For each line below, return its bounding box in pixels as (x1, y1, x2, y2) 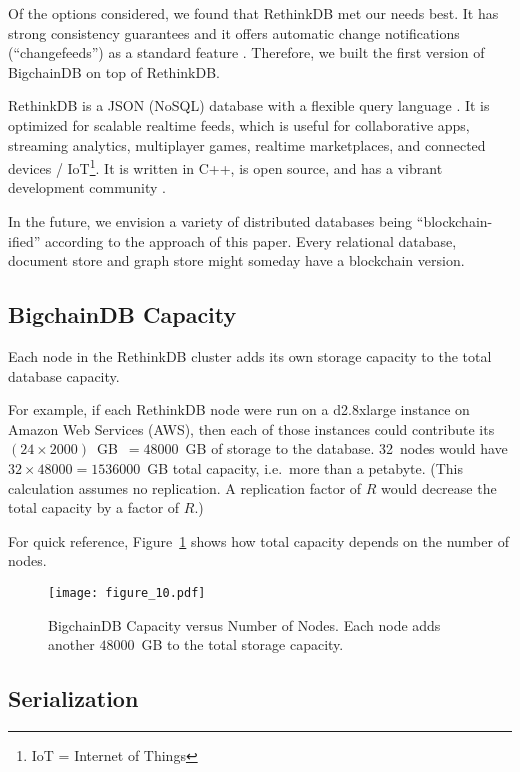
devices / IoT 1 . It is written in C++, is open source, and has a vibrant (8, 155, 443, 178)
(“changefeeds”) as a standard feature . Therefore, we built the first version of (8, 42, 485, 63)
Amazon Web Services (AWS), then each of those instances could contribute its (8, 418, 495, 439)
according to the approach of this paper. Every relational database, (44, 230, 457, 251)
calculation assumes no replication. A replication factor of (8, 477, 362, 498)
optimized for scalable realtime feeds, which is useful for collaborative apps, (8, 114, 470, 135)
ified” (8, 230, 41, 251)
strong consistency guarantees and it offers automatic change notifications (8, 22, 460, 43)
